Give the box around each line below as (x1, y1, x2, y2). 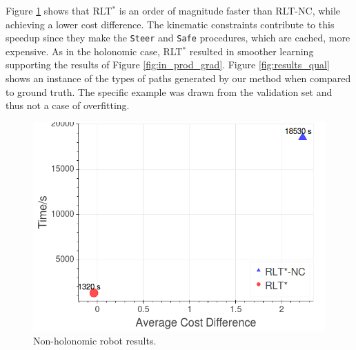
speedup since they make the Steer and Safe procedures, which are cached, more (6, 30, 350, 45)
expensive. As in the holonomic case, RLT (6, 43, 183, 58)
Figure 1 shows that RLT (6, 3, 112, 17)
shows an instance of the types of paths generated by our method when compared (6, 71, 351, 86)
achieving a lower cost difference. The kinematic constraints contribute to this (6, 17, 335, 31)
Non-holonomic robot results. (33, 333, 157, 348)
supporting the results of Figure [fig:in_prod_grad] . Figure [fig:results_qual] (6, 57, 330, 72)
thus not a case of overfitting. (6, 98, 130, 113)
